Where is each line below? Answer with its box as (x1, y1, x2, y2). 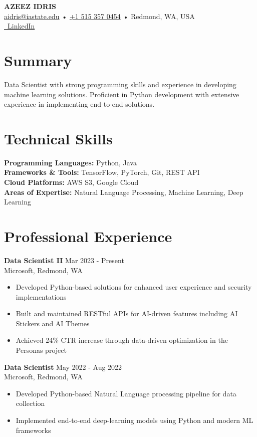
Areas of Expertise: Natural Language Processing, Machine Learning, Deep (4, 186, 243, 197)
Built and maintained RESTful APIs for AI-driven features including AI (16, 308, 238, 319)
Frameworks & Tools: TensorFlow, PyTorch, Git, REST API (4, 167, 200, 177)
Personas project (16, 345, 67, 355)
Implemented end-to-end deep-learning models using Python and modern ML (16, 415, 253, 425)
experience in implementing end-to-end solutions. (4, 99, 155, 109)
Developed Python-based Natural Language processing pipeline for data (16, 388, 236, 398)
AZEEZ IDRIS (4, 1, 56, 11)
